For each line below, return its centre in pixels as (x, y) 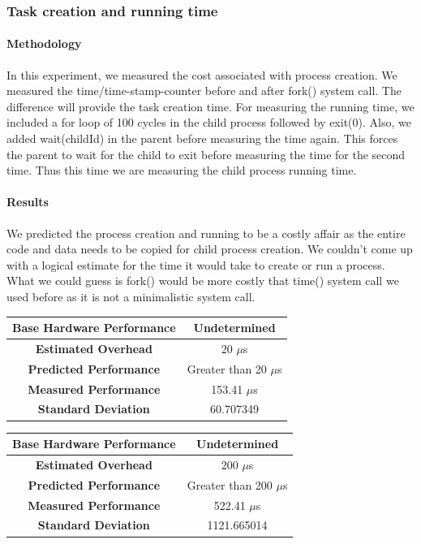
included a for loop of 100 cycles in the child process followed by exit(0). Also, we (209, 122)
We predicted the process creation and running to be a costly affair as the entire (206, 233)
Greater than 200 (230, 484)
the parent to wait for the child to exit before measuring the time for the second (206, 154)
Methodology (44, 43)
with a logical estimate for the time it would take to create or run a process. (196, 264)
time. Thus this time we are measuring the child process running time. (182, 170)
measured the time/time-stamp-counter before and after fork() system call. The (204, 91)
